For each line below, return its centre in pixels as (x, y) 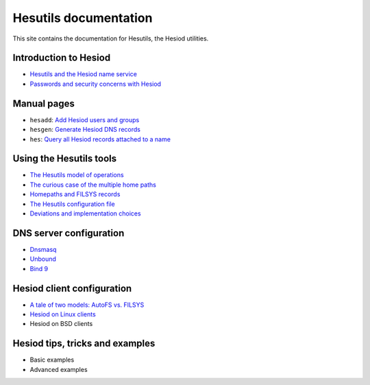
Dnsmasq (43, 249)
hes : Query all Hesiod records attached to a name (100, 139)
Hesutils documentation (83, 18)
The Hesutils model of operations (77, 175)
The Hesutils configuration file (73, 204)
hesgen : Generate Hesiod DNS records (85, 130)
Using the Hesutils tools (64, 159)
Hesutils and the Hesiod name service (83, 74)
